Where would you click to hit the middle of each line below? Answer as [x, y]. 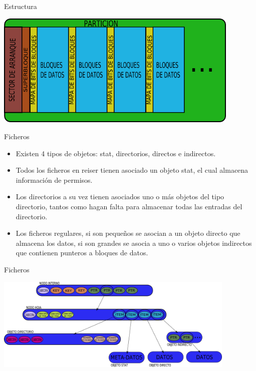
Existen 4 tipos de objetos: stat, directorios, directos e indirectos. [116, 153]
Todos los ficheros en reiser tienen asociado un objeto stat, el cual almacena [132, 170]
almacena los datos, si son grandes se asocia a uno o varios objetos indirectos [134, 243]
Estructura [21, 6]
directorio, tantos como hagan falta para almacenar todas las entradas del [129, 207]
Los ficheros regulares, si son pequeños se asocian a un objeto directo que [128, 233]
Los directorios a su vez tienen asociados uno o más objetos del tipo [120, 197]
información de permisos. [54, 179]
